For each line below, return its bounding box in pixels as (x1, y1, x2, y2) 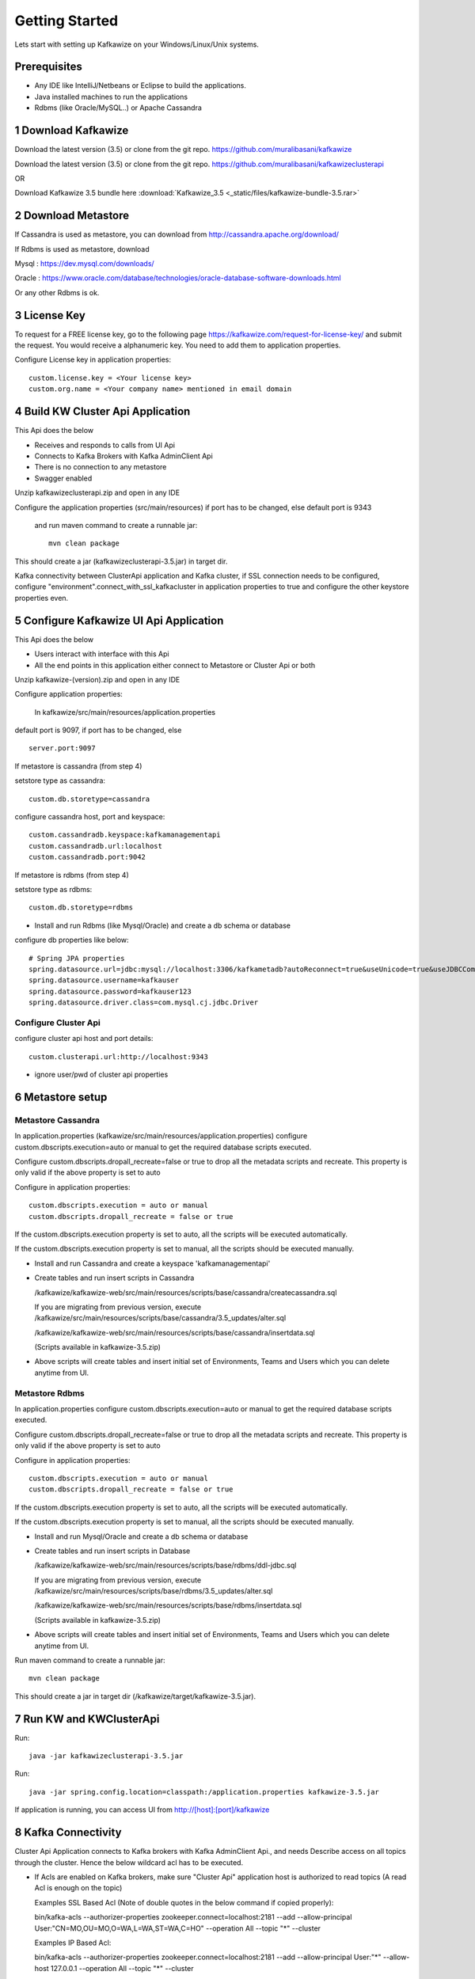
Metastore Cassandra (14, 1115, 101, 1126)
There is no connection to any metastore (34, 462, 167, 472)
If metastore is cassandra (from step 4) (14, 761, 142, 771)
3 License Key (14, 309, 86, 322)
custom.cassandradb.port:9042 (28, 853, 146, 862)
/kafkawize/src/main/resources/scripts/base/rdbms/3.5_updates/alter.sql (34, 1586, 273, 1596)
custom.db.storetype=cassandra (28, 794, 150, 803)
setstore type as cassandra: (14, 776, 106, 785)
